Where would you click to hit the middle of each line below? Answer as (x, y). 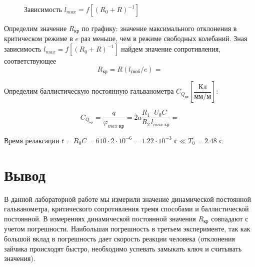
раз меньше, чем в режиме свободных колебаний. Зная (164, 38)
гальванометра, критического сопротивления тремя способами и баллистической (126, 209)
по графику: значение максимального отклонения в (159, 28)
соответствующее (30, 61)
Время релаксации (32, 140)
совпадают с (230, 218)
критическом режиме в (38, 38)
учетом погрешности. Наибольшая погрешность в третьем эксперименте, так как (127, 229)
